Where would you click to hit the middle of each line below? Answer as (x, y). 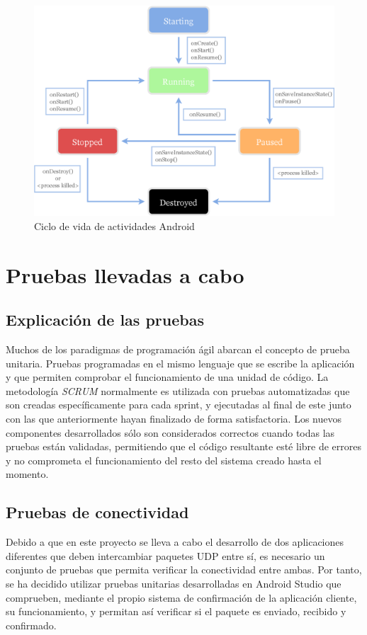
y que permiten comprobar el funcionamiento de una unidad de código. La (167, 377)
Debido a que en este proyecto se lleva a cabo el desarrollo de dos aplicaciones (175, 542)
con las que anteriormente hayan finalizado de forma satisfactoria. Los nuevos (174, 419)
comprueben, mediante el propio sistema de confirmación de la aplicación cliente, (181, 597)
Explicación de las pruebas (105, 320)
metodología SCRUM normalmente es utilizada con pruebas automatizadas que (178, 390)
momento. (27, 474)
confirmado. (31, 625)
